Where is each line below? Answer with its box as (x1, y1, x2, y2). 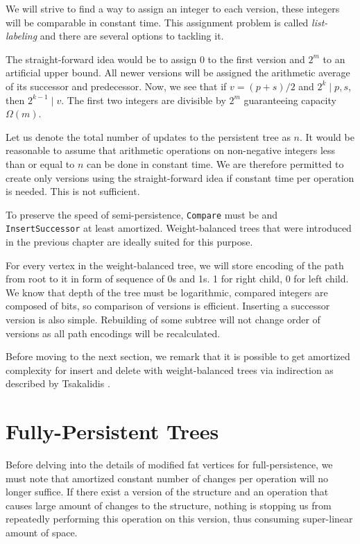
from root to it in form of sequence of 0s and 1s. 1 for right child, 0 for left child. (6, 271, 349, 286)
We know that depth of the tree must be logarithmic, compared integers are (6, 284, 328, 299)
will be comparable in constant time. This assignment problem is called (6, 15, 309, 29)
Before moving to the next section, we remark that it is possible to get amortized (6, 349, 350, 364)
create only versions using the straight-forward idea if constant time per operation (6, 170, 354, 185)
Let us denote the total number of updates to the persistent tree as (6, 129, 291, 144)
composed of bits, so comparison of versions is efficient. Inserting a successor (6, 298, 330, 313)
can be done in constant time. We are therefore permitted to (86, 156, 344, 171)
